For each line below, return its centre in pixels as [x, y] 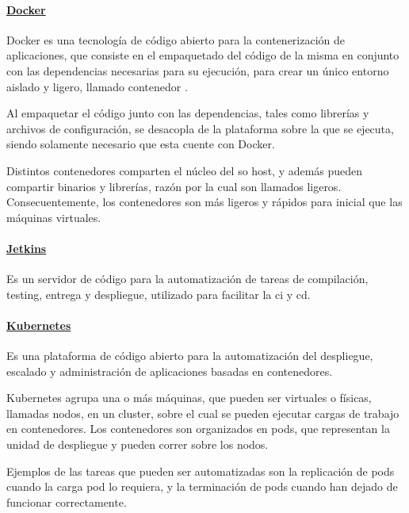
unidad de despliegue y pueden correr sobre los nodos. [138, 444]
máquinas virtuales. [54, 217]
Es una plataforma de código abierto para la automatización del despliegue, [190, 356]
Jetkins [27, 248]
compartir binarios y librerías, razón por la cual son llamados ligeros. [174, 186]
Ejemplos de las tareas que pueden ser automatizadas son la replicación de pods [201, 471]
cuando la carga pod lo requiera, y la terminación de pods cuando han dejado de [202, 486]
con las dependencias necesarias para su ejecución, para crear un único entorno [198, 70]
